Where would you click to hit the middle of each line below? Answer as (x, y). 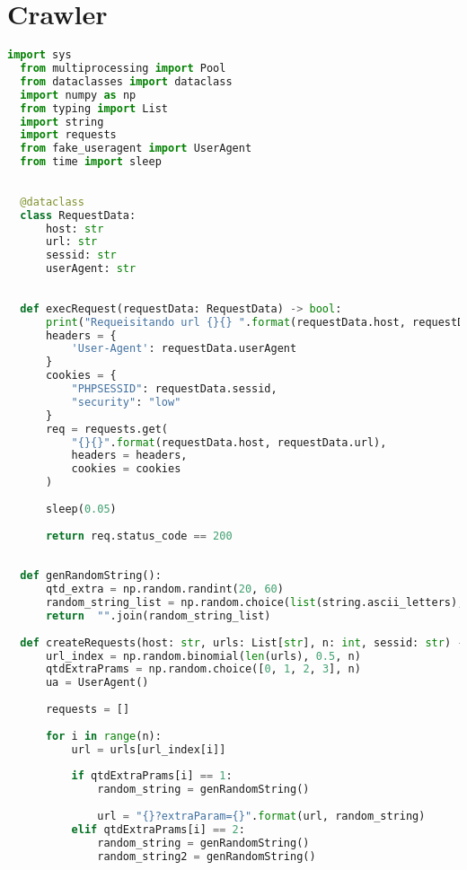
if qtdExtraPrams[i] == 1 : (152, 776)
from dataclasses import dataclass (126, 81)
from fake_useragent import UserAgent (136, 149)
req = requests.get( (106, 429)
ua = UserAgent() (97, 683)
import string (62, 122)
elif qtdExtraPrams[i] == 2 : (158, 829)
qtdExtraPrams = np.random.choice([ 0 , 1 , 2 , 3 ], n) (203, 669)
